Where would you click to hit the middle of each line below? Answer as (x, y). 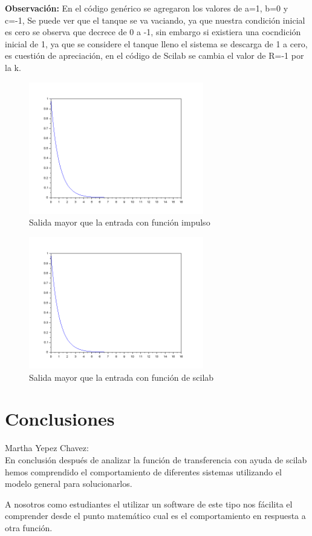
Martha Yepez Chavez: (47, 448)
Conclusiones (60, 419)
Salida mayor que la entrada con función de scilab (122, 377)
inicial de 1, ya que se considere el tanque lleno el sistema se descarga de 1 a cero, (156, 43)
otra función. (29, 527)
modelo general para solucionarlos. (69, 484)
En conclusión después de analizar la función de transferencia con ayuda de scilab (156, 460)
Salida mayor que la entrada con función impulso (120, 222)
